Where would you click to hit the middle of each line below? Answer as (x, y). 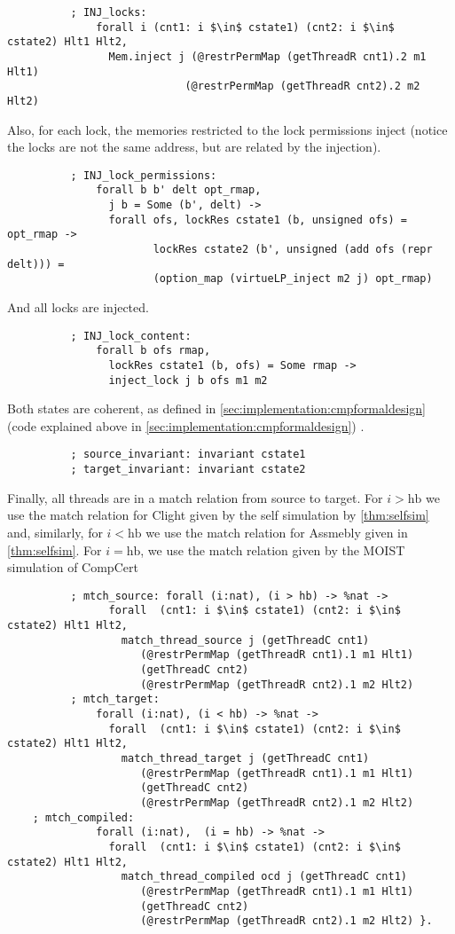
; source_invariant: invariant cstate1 (188, 455)
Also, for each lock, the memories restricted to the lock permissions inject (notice (227, 129)
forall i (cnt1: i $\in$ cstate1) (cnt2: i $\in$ (245, 27)
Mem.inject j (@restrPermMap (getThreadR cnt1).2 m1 (267, 56)
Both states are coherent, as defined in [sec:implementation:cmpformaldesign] (217, 408)
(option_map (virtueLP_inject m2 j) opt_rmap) (293, 279)
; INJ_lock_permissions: (144, 175)
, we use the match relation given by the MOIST (273, 549)
